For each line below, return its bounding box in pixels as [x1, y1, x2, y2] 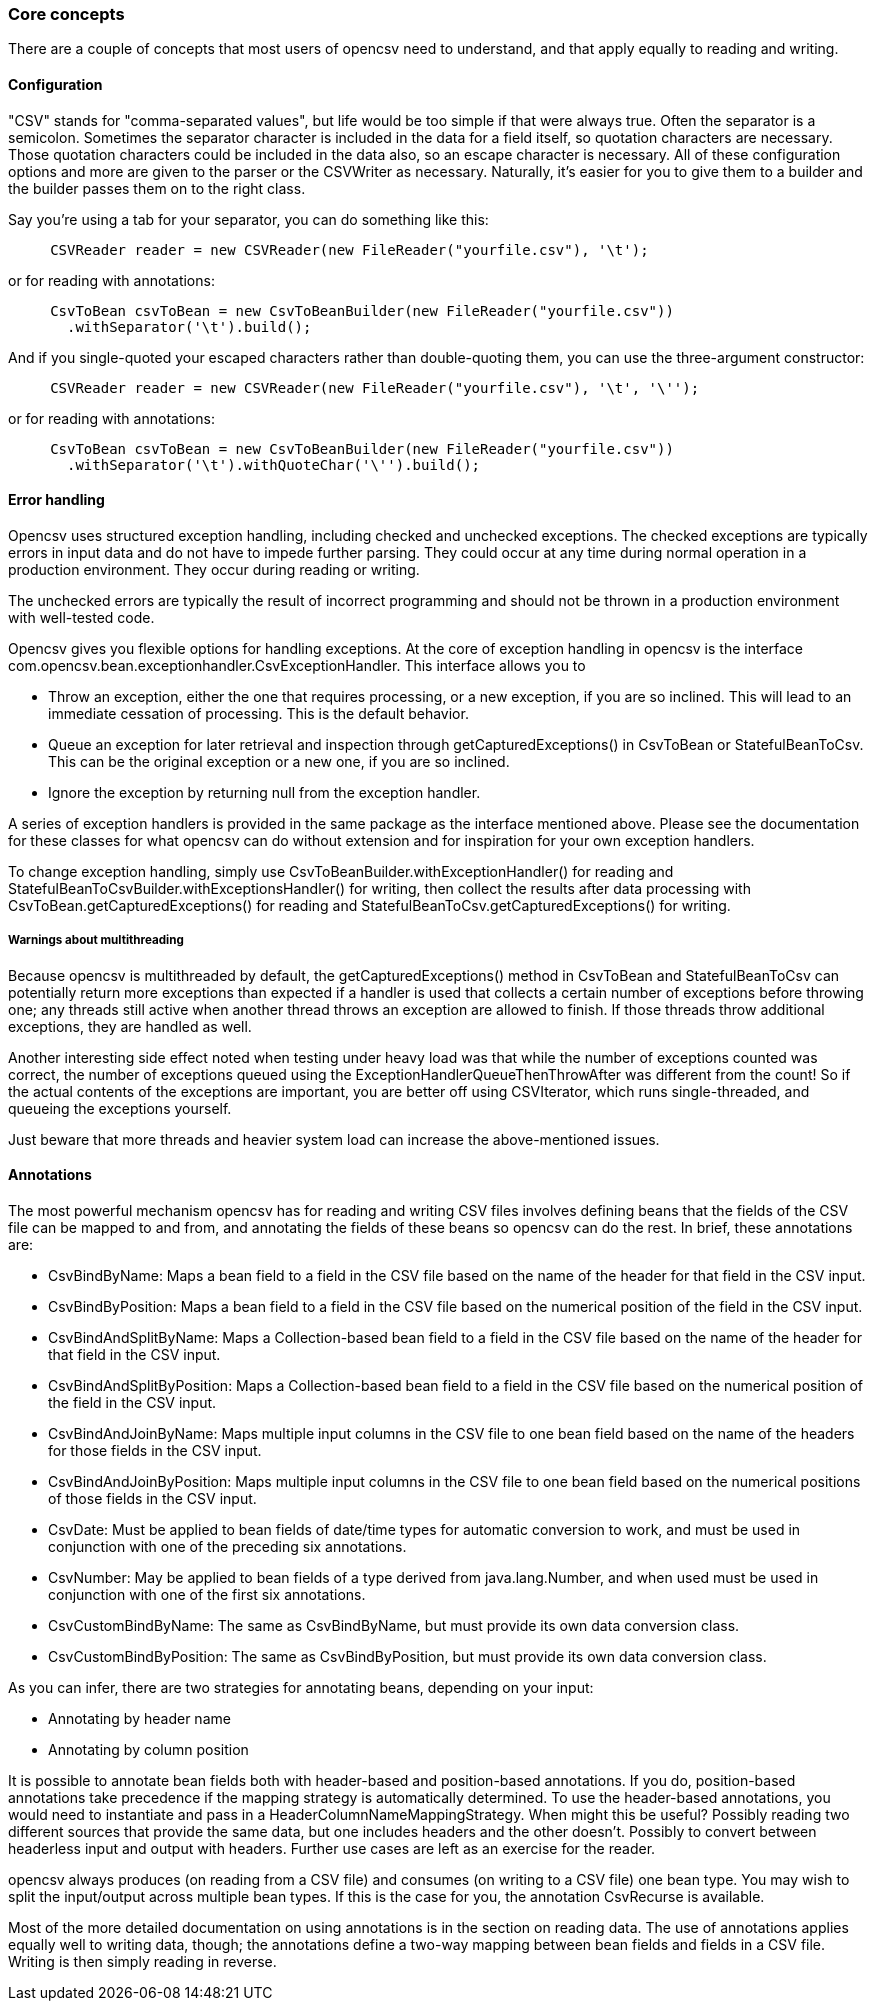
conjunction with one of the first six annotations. [48, 1585, 366, 1603]
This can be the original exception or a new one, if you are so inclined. [48, 752, 510, 770]
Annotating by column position [48, 1740, 249, 1758]
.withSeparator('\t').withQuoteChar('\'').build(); [67, 456, 481, 473]
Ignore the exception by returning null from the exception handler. [48, 783, 481, 801]
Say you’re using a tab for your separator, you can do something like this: [8, 210, 489, 228]
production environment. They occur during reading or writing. [8, 560, 420, 578]
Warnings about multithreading [8, 933, 184, 948]
